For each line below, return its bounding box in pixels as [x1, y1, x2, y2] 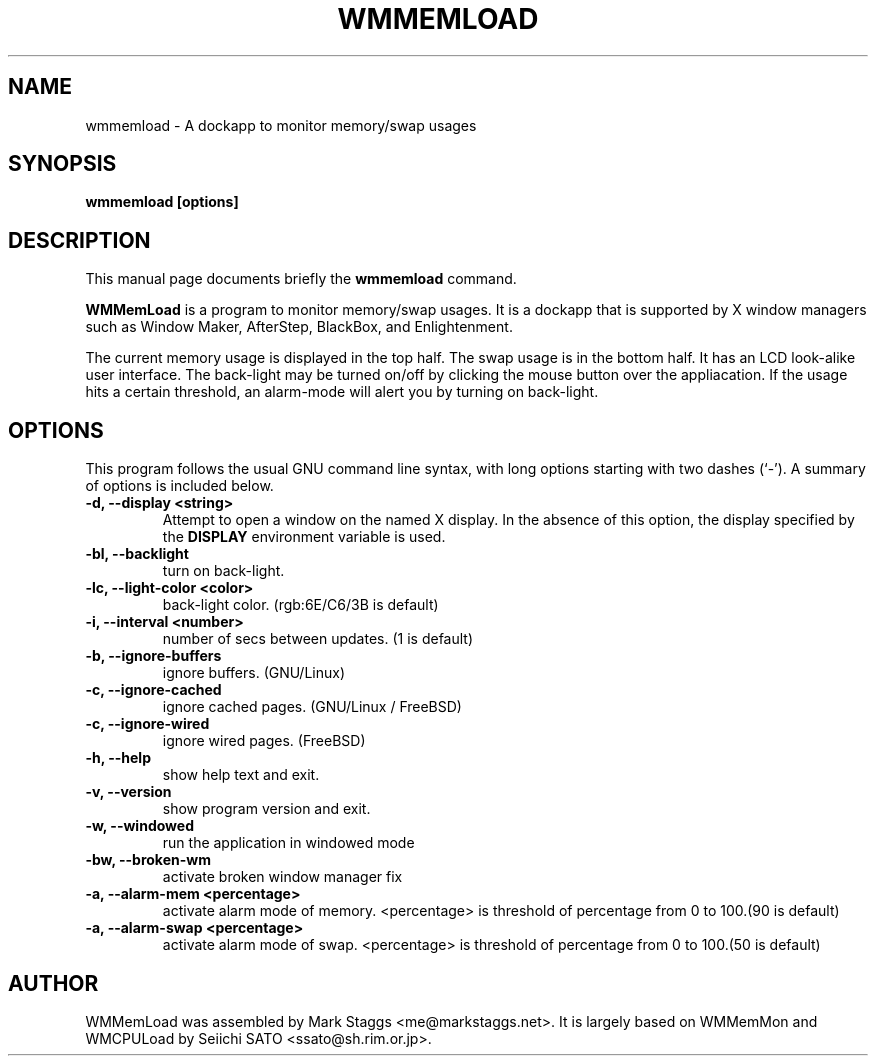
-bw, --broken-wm [85, 851, 211, 869]
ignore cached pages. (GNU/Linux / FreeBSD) [162, 698, 462, 716]
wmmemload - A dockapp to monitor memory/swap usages [85, 116, 477, 134]
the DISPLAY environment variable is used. [162, 528, 446, 546]
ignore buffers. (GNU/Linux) [162, 664, 346, 682]
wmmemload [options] [85, 193, 239, 211]
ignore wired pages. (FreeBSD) [162, 732, 366, 750]
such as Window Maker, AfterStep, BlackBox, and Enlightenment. [85, 318, 513, 336]
